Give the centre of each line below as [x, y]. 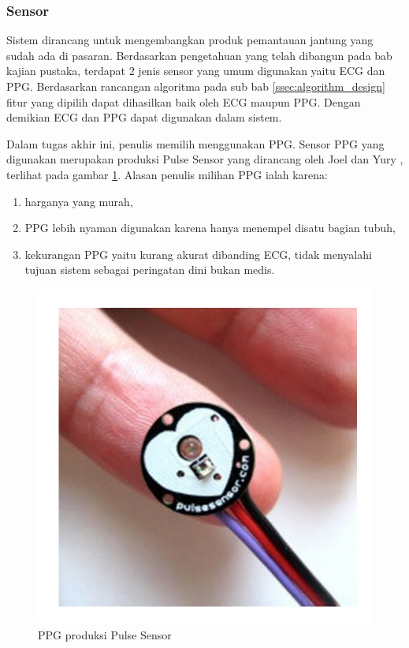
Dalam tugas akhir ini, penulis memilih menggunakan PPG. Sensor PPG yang [195, 143]
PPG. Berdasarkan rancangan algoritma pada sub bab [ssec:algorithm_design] [196, 86]
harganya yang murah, [79, 201]
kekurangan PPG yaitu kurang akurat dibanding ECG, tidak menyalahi [198, 254]
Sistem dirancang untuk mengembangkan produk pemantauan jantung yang [190, 40]
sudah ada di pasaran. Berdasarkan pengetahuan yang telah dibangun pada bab [199, 55]
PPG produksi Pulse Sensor [105, 634]
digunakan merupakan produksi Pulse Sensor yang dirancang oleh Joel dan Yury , [205, 159]
